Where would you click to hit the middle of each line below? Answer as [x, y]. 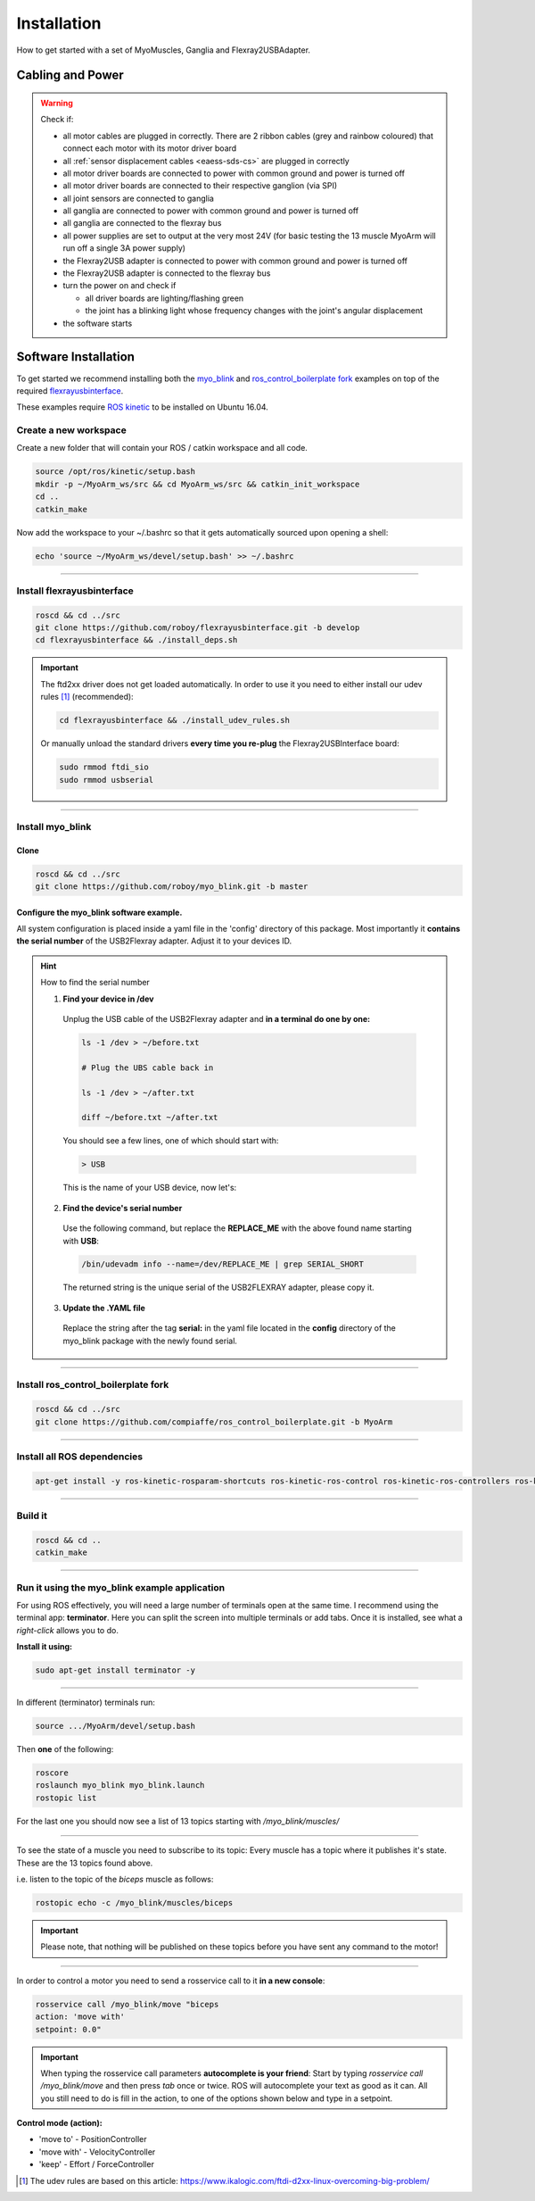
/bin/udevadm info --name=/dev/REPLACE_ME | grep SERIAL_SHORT [223, 1264]
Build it [32, 1516]
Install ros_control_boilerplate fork [93, 1385]
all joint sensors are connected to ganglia [138, 198]
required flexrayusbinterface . [70, 390]
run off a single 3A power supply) [124, 248]
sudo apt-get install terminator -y [115, 1670]
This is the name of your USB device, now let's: [150, 1188]
